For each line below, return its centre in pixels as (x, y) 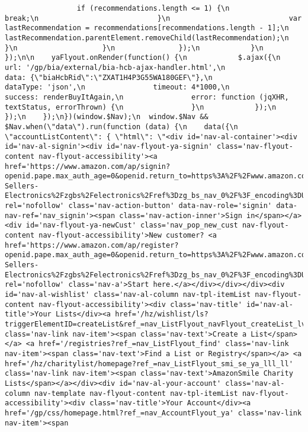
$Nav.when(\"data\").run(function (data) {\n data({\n (121, 127)
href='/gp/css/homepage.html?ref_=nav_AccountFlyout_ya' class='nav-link (153, 413)
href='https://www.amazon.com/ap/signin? (88, 166)
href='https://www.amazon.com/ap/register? (92, 245)
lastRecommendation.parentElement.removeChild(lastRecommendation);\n (147, 38)
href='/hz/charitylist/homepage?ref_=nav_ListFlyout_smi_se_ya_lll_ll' (149, 364)
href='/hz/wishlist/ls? (162, 314)
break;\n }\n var (153, 18)
